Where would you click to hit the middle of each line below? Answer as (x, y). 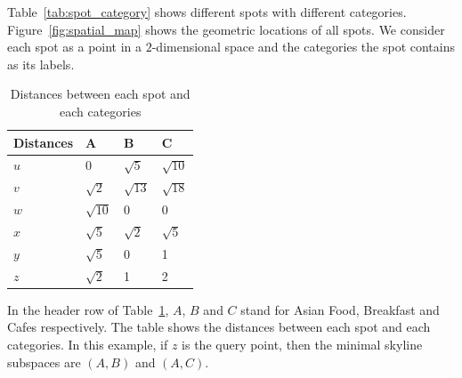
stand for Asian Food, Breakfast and (340, 309)
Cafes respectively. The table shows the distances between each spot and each (219, 327)
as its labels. (41, 64)
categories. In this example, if (88, 344)
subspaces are (44, 362)
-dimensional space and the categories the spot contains (303, 47)
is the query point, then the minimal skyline (302, 344)
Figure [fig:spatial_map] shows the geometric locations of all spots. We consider (226, 29)
